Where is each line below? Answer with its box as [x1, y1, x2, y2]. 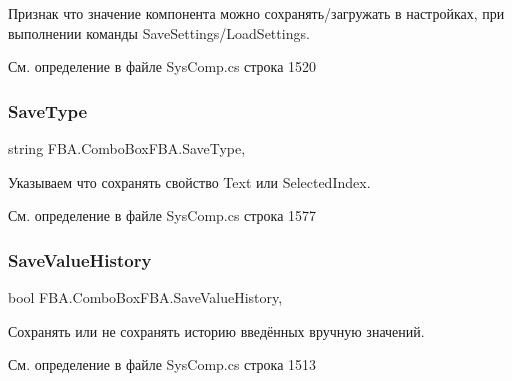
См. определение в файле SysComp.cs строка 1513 [8, 354, 317, 375]
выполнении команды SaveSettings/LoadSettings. [8, 22, 310, 43]
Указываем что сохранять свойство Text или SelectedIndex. [8, 171, 371, 192]
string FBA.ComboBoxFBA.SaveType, [8, 138, 246, 158]
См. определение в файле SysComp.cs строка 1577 [8, 205, 317, 226]
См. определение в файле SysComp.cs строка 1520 [8, 56, 317, 77]
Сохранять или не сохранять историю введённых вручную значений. [8, 320, 425, 341]
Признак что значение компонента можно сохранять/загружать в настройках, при [8, 3, 505, 23]
